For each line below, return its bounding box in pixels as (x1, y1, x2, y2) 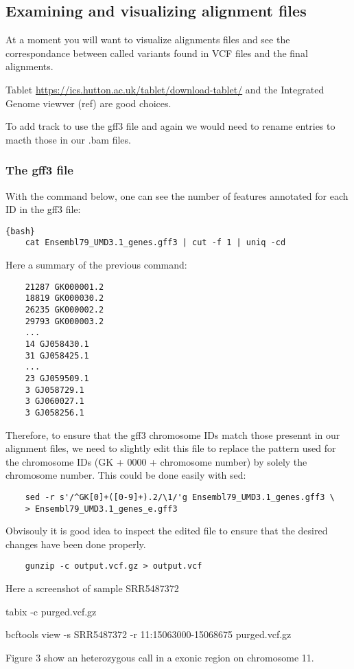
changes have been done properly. (5, 536, 146, 551)
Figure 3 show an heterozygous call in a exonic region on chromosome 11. (5, 650, 314, 664)
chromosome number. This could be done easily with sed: (5, 468, 246, 482)
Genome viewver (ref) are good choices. (5, 95, 172, 110)
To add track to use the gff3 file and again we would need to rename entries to (5, 119, 335, 133)
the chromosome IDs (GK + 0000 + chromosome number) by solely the (5, 454, 307, 468)
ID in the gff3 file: (5, 202, 81, 216)
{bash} (5, 226, 35, 236)
